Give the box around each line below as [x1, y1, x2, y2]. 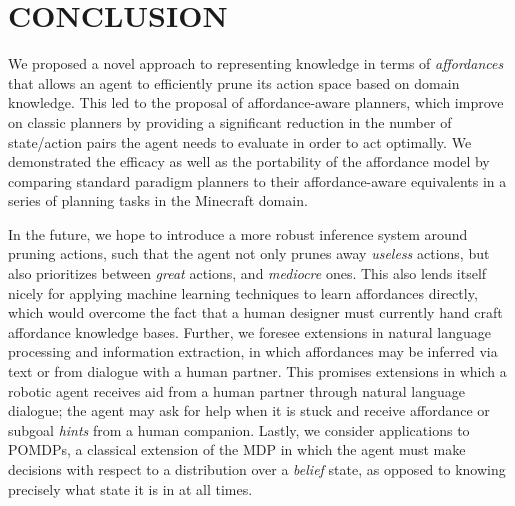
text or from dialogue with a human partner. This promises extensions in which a [8, 361, 507, 382]
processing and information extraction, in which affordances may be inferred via [8, 341, 498, 362]
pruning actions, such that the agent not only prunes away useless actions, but [8, 243, 490, 264]
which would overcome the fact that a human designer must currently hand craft [8, 302, 503, 323]
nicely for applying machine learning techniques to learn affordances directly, [8, 282, 478, 303]
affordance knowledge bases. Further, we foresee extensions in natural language [8, 321, 491, 342]
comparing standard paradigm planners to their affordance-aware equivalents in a [8, 170, 507, 191]
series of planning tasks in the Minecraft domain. [8, 190, 308, 211]
